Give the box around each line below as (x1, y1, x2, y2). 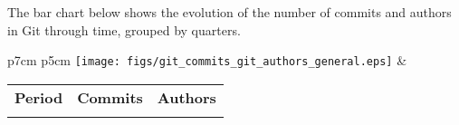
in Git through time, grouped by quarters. (7, 20, 241, 39)
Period (14, 86, 63, 108)
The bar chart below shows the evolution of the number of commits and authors (7, 3, 452, 21)
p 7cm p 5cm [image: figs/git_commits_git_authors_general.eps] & (7, 51, 407, 70)
